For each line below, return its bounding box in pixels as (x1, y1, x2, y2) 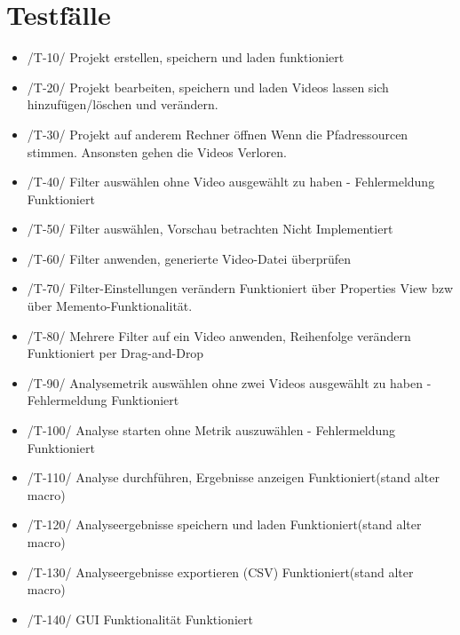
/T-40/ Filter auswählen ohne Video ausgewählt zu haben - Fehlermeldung (27, 172, 435, 191)
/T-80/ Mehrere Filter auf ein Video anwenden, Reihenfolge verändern (27, 326, 411, 345)
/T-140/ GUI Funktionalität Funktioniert (27, 609, 253, 628)
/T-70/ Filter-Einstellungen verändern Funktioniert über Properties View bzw (27, 279, 454, 298)
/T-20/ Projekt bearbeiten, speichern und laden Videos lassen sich (27, 77, 389, 96)
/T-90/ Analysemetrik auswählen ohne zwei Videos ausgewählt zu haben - (27, 373, 432, 392)
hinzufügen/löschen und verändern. (27, 95, 218, 114)
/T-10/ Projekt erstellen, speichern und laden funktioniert (27, 48, 345, 67)
